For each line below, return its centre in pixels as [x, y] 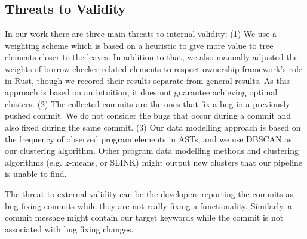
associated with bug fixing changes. [69, 229]
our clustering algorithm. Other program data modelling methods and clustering [152, 150]
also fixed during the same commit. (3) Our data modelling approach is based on [153, 127]
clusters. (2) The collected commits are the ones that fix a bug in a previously [148, 103]
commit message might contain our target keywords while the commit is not [144, 217]
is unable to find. [36, 174]
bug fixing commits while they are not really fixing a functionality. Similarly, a [148, 205]
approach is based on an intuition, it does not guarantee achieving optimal [141, 92]
